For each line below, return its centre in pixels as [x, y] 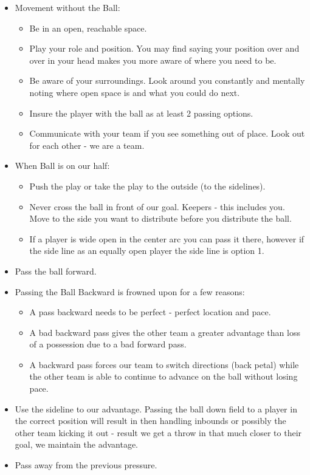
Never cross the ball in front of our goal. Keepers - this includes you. [157, 206]
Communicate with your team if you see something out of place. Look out [167, 133]
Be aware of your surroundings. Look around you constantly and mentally [167, 80]
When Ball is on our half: [62, 166]
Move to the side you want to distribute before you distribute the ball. [160, 218]
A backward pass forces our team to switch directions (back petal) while [164, 364]
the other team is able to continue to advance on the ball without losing [164, 376]
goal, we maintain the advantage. [77, 444]
